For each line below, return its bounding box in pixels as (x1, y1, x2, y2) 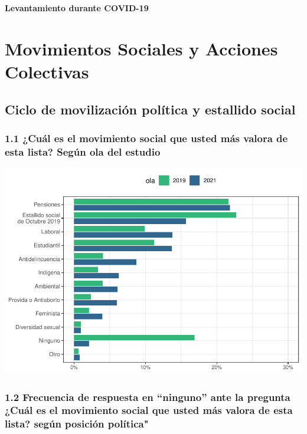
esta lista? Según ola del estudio (5, 144, 161, 159)
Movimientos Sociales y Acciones (5, 36, 278, 60)
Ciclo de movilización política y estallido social (5, 100, 296, 118)
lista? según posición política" (5, 416, 149, 431)
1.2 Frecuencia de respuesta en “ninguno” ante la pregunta (5, 389, 290, 404)
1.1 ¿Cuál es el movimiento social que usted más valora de (5, 130, 288, 145)
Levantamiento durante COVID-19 (5, 2, 149, 14)
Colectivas (5, 59, 89, 83)
